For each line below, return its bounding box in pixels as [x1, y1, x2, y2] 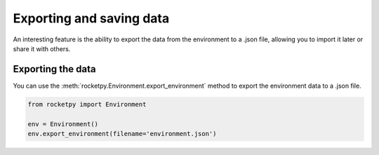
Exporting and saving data [13, 11, 170, 26]
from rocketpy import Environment [27, 100, 147, 108]
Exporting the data [13, 63, 96, 75]
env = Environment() [27, 120, 98, 128]
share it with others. [13, 44, 71, 53]
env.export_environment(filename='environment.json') [27, 130, 217, 137]
